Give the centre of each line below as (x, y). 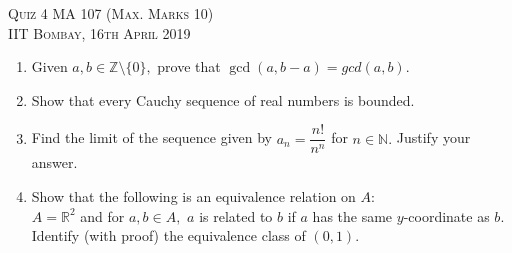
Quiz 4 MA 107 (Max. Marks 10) (111, 13)
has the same (352, 215)
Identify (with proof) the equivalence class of (168, 235)
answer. (54, 162)
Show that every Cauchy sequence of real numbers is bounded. (223, 99)
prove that (189, 66)
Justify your (433, 137)
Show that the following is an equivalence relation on (193, 196)
